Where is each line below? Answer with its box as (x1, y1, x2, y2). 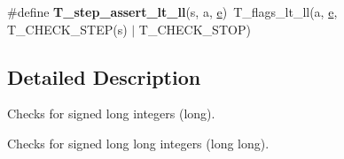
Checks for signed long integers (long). (7, 104, 215, 123)
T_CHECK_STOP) (138, 19, 251, 38)
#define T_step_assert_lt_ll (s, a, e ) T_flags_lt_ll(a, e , (7, 3, 338, 20)
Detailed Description (7, 63, 201, 90)
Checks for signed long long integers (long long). (7, 133, 270, 152)
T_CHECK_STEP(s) (7, 19, 128, 38)
